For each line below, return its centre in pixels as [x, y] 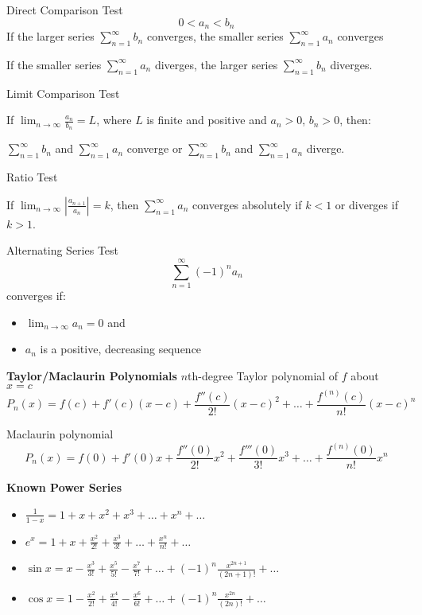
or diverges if [366, 204]
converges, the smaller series [215, 36]
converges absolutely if [247, 204]
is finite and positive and [207, 120]
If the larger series [50, 36]
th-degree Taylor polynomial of [263, 375]
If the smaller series [54, 64]
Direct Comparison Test [65, 10]
